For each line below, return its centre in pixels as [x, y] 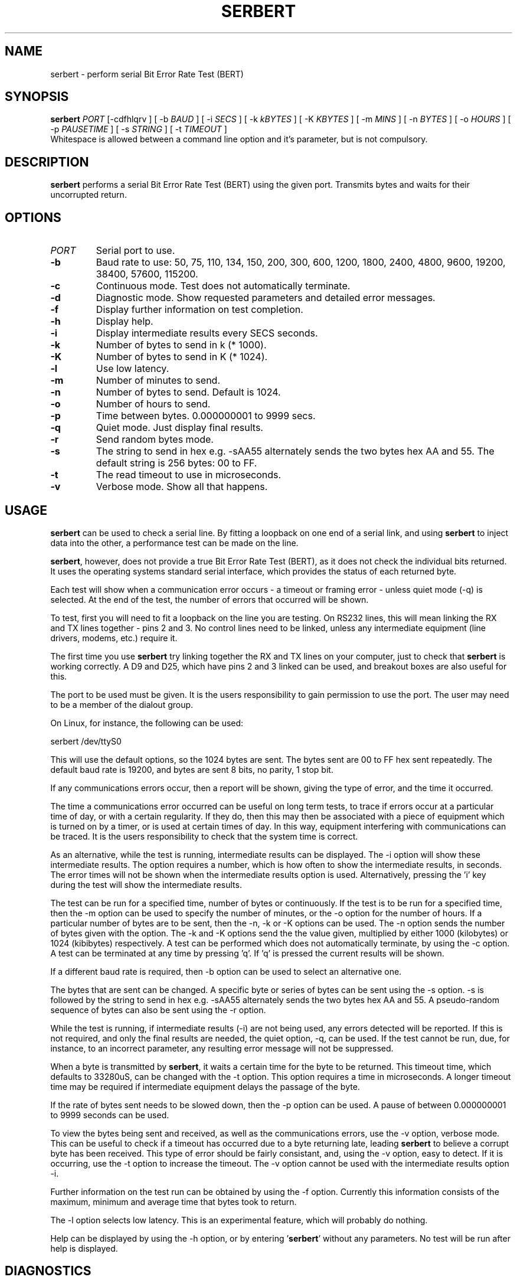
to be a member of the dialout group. [122, 704]
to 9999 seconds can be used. [110, 1115]
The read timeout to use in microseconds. [189, 475]
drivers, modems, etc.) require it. [114, 638]
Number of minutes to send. [158, 381]
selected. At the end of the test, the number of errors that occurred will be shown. [210, 599]
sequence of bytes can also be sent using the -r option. [158, 1010]
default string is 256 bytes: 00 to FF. [176, 463]
